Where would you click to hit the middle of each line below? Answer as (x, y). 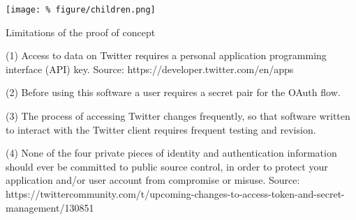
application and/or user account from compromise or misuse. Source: (153, 180)
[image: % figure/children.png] (81, 10)
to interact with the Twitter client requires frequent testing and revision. (161, 129)
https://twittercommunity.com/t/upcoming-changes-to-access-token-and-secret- (175, 194)
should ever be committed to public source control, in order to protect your (167, 166)
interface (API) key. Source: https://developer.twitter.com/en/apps (150, 69)
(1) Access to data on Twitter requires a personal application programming (166, 55)
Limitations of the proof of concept (81, 32)
